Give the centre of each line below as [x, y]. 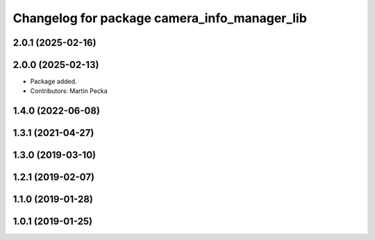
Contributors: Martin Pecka [69, 91]
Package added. [53, 82]
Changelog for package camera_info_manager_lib [160, 18]
